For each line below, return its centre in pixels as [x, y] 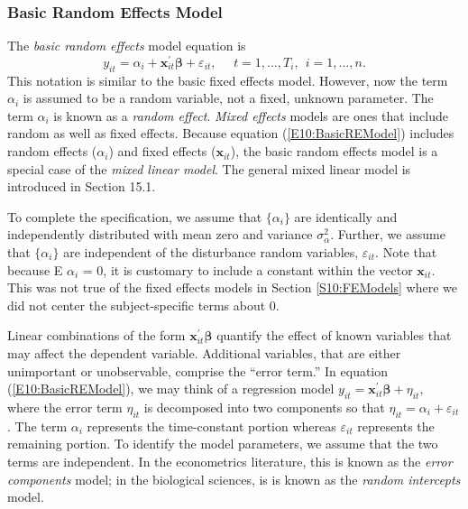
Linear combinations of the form [96, 335]
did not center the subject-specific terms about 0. [143, 305]
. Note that [406, 252]
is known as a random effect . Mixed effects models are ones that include [251, 115]
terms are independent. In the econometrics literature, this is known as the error [230, 461]
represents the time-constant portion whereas [211, 426]
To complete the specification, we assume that [135, 216]
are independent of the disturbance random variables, [211, 252]
